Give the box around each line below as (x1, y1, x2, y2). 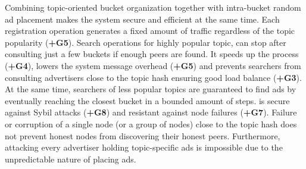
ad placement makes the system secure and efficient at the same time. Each (5, 12, 280, 25)
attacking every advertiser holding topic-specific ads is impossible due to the (5, 141, 283, 154)
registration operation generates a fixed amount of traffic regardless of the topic (5, 24, 295, 37)
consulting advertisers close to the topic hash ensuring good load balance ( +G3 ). (5, 71, 302, 83)
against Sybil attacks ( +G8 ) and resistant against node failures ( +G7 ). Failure (5, 106, 297, 118)
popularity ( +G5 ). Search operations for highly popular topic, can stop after (5, 36, 286, 48)
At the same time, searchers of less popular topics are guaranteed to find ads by (5, 83, 296, 95)
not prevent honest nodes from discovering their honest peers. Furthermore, (5, 129, 280, 142)
